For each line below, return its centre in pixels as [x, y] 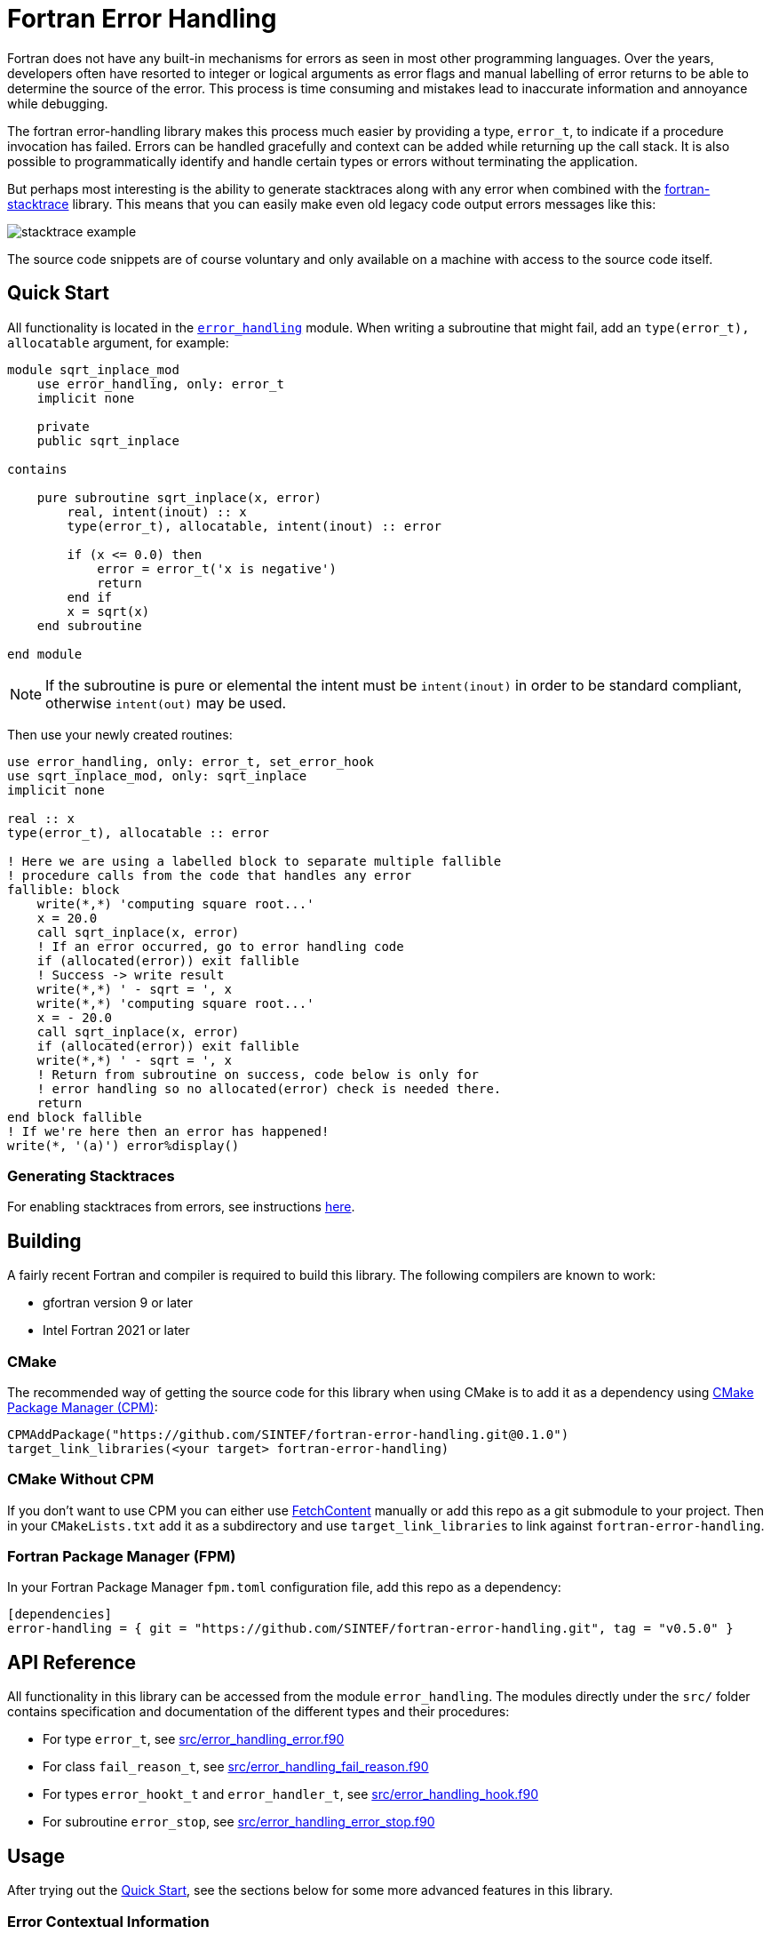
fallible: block [64, 889]
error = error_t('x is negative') [217, 568]
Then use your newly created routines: [120, 734]
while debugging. [58, 103]
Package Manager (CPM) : [83, 1407]
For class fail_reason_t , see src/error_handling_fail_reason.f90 [236, 1767]
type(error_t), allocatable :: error [139, 832]
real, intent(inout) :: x [157, 511]
